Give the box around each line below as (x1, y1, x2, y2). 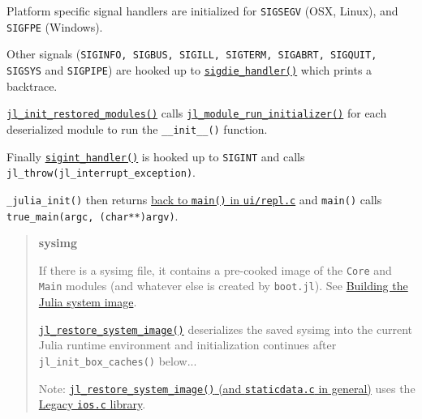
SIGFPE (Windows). (6, 18, 103, 35)
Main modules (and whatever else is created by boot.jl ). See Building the (38, 277, 408, 294)
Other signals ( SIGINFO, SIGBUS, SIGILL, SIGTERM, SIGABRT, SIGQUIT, (6, 45, 377, 62)
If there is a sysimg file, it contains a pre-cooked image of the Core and (38, 261, 392, 278)
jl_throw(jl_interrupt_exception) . (6, 164, 196, 181)
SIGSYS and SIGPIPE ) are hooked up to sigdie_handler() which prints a (6, 61, 372, 78)
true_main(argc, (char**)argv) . (6, 207, 179, 224)
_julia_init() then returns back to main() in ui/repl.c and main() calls (6, 190, 382, 207)
